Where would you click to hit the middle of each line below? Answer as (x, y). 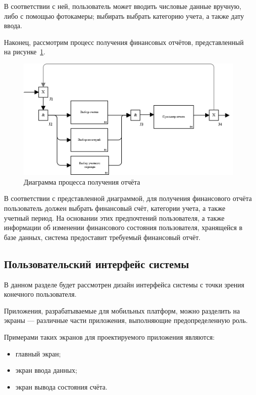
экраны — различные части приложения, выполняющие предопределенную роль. (126, 320)
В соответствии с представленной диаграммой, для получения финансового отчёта (128, 198)
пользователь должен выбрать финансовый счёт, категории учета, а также (115, 208)
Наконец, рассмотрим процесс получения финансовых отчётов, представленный (124, 42)
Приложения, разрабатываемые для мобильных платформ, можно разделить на (122, 310)
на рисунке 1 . (25, 52)
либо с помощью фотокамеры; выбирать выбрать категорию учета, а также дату (124, 16)
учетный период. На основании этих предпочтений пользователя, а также (114, 217)
